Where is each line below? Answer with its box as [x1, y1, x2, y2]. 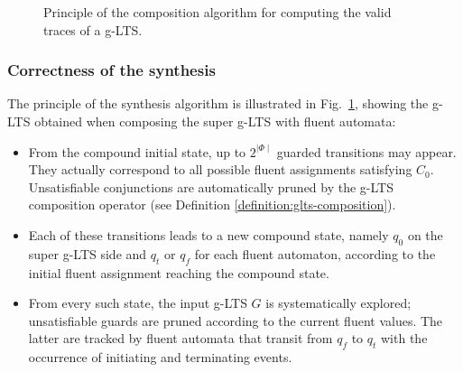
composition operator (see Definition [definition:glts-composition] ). [28, 195, 396, 214]
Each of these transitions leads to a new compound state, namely [28, 225, 389, 244]
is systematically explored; [265, 293, 412, 312]
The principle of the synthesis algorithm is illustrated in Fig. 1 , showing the [7, 94, 429, 113]
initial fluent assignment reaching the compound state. [28, 263, 329, 282]
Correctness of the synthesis [7, 59, 216, 81]
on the [407, 225, 443, 244]
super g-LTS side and [28, 244, 147, 263]
